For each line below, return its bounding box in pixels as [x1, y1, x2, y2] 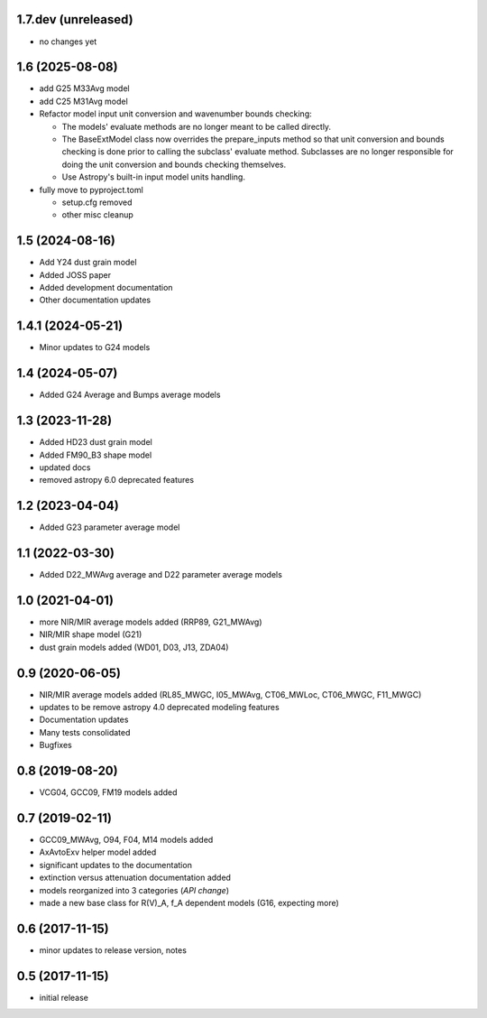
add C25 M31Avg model [39, 96, 128, 106]
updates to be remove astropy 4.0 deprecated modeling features [39, 702, 280, 713]
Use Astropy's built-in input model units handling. [61, 171, 245, 182]
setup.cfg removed [61, 197, 133, 208]
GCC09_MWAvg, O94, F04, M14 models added [39, 835, 214, 846]
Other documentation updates [39, 294, 152, 306]
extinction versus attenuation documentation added [39, 872, 232, 884]
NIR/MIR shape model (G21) [39, 629, 142, 640]
